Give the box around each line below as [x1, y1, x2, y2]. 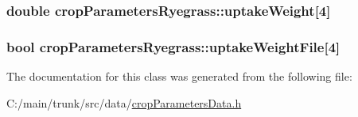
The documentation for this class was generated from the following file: [6, 68, 352, 85]
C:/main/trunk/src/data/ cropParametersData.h [6, 94, 242, 111]
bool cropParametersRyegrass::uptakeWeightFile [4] [6, 36, 340, 56]
